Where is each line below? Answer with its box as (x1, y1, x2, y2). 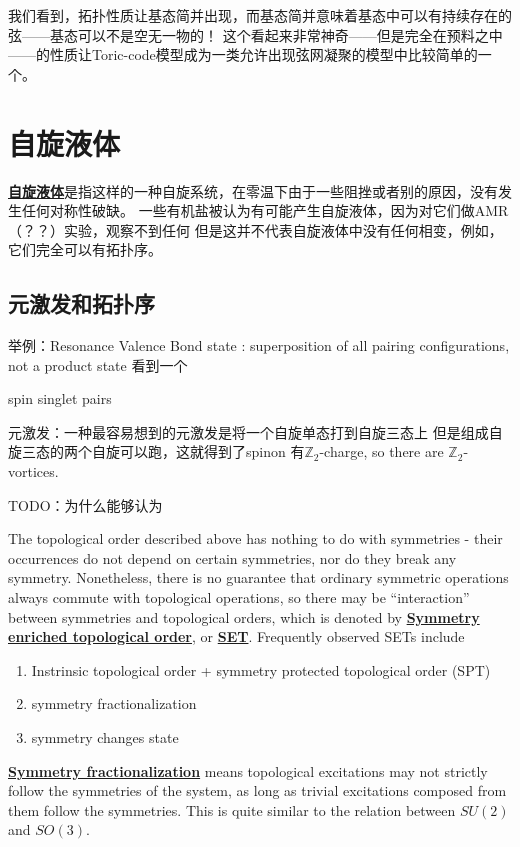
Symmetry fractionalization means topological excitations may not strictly (8, 760, 488, 781)
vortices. (8, 461, 59, 482)
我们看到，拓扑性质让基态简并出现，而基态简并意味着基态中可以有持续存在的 (8, 5, 512, 25)
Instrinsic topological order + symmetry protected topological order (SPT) (31, 659, 491, 680)
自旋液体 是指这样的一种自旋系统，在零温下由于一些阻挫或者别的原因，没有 (8, 180, 498, 201)
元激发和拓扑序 (8, 288, 155, 319)
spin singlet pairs (8, 388, 112, 409)
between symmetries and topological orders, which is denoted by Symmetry (8, 606, 480, 627)
